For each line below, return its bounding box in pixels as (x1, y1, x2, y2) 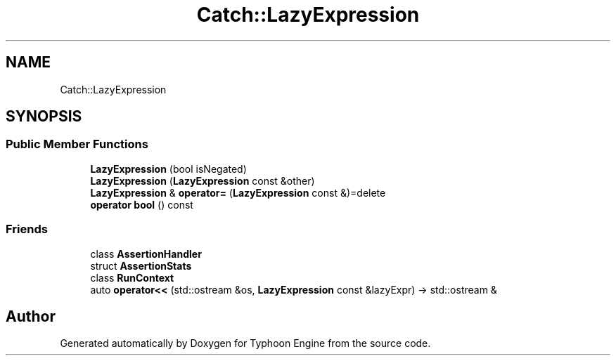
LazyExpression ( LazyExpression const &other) (90, 174, 315, 187)
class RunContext (90, 271, 174, 284)
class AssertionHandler (90, 247, 202, 260)
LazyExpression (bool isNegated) (90, 162, 247, 175)
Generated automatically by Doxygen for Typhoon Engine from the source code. (60, 337, 431, 350)
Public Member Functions (6, 137, 148, 152)
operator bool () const (90, 198, 193, 211)
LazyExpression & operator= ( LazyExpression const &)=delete (90, 186, 386, 199)
